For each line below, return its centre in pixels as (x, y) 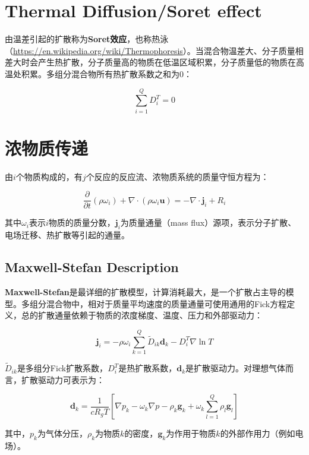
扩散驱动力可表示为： (63, 379)
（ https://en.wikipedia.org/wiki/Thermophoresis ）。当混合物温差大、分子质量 (150, 50)
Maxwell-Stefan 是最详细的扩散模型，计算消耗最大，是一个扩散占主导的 (145, 292)
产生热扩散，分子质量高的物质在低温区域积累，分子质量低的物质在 (167, 62)
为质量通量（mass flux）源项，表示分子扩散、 (208, 222)
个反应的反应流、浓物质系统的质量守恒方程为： (177, 176)
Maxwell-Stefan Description (92, 267)
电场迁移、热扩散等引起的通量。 (67, 235)
